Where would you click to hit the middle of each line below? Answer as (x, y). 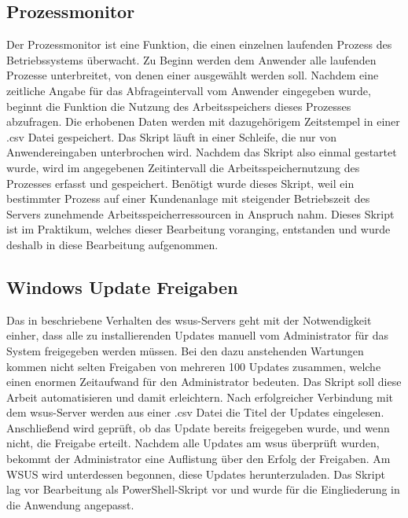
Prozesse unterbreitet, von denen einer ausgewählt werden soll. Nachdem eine (193, 75)
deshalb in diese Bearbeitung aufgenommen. (112, 244)
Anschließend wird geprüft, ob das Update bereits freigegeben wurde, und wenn (198, 427)
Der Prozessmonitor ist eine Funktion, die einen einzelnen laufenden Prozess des (199, 44)
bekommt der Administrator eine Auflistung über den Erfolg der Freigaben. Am (198, 459)
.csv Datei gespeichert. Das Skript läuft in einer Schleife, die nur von (172, 136)
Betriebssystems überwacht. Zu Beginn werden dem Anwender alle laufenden (191, 59)
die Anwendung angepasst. (70, 504)
